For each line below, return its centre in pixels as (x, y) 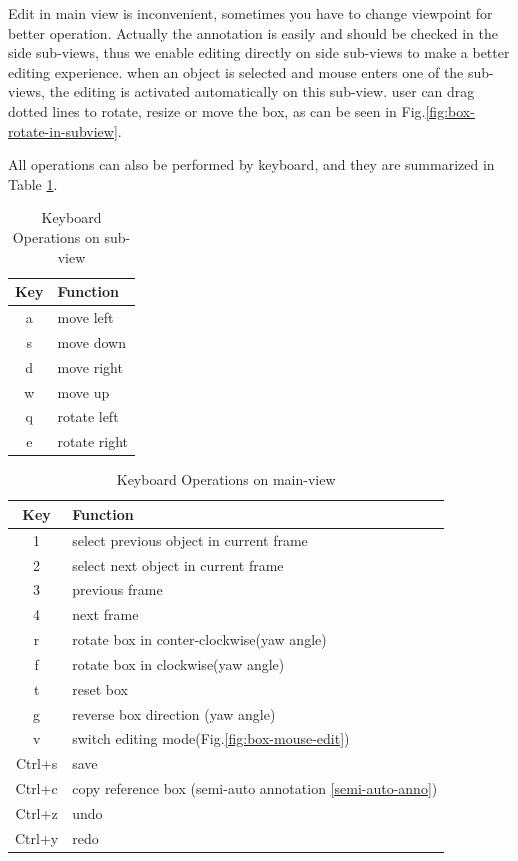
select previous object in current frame (190, 539)
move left (85, 316)
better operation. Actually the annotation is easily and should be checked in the (253, 32)
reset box (100, 688)
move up (83, 391)
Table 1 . (33, 183)
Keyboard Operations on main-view (226, 479)
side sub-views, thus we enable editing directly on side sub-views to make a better (259, 52)
